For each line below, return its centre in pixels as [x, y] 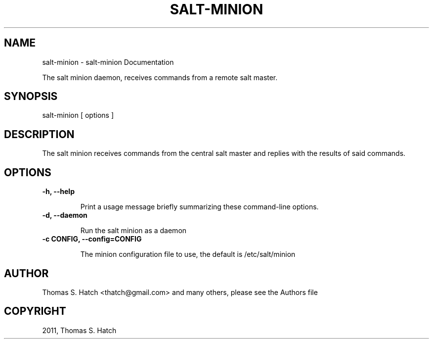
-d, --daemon [65, 215]
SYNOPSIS [31, 97]
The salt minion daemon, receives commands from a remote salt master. [160, 77]
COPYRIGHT [35, 311]
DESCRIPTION [39, 134]
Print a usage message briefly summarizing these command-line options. [199, 207]
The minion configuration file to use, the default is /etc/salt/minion [188, 254]
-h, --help [58, 192]
